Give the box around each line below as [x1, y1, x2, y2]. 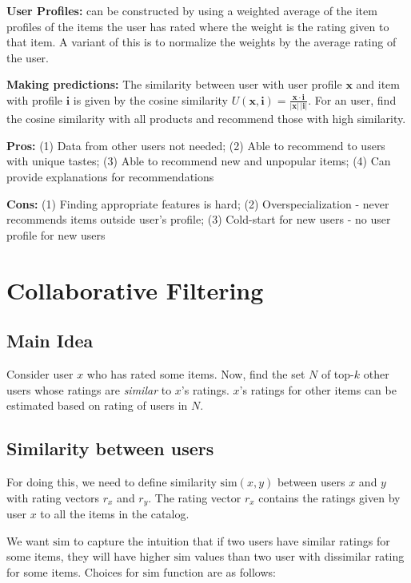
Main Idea [6, 328, 94, 353]
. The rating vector [148, 489, 241, 506]
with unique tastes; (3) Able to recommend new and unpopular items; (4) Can [6, 153, 391, 169]
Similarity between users [6, 436, 214, 461]
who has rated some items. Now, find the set [86, 366, 305, 383]
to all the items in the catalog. [40, 506, 190, 522]
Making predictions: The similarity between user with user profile [6, 76, 342, 93]
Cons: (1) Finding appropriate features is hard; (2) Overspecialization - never [6, 195, 389, 212]
